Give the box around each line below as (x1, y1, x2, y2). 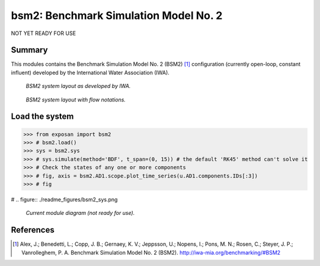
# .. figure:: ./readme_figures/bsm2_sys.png (11, 196, 118, 203)
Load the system (11, 112, 74, 122)
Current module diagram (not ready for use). (25, 210, 135, 217)
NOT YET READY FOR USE (11, 30, 76, 37)
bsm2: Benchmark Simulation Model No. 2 (11, 9, 223, 22)
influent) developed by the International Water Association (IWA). (11, 69, 170, 76)
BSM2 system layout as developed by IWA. (25, 83, 131, 90)
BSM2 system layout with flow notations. (25, 96, 126, 103)
